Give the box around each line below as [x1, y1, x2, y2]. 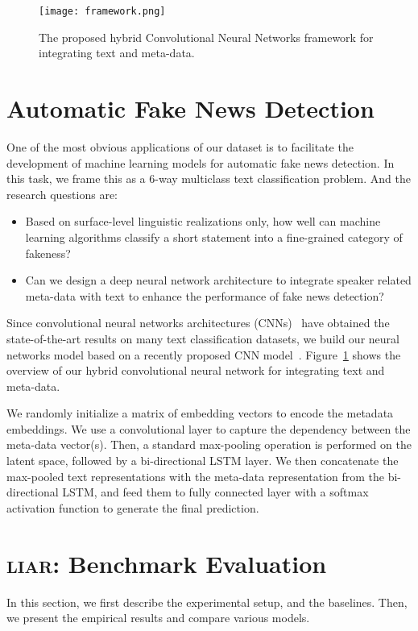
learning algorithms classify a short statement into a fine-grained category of [25, 228, 403, 245]
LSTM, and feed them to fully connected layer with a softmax [62, 484, 369, 500]
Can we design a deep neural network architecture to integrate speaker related [25, 272, 412, 289]
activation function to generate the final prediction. [6, 499, 259, 516]
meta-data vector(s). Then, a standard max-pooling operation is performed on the [6, 436, 412, 453]
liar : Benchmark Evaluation [6, 546, 327, 579]
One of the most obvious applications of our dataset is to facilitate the [6, 138, 354, 155]
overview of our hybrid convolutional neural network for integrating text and [6, 362, 385, 379]
